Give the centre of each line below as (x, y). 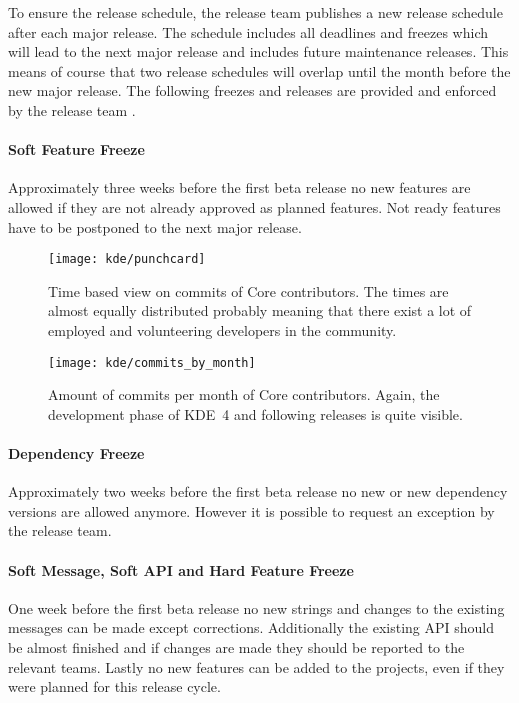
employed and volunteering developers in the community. (222, 329)
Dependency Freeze (76, 453)
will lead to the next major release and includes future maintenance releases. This (258, 51)
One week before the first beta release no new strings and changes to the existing (256, 607)
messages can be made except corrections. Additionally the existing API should (251, 627)
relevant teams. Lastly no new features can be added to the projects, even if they (256, 666)
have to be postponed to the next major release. (155, 226)
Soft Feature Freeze (76, 149)
